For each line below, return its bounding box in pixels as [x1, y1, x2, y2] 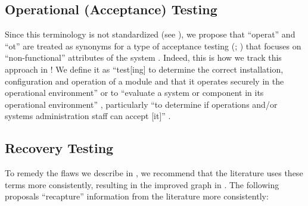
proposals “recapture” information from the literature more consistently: [5, 190, 269, 202]
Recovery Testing [5, 139, 114, 157]
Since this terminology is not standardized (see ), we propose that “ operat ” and [5, 28, 295, 40]
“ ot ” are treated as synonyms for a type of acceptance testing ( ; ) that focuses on [5, 39, 301, 52]
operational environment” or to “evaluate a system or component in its [5, 86, 264, 99]
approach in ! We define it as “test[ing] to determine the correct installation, [5, 63, 284, 75]
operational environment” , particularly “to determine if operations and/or [5, 98, 278, 110]
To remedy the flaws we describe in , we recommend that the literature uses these [5, 167, 303, 179]
